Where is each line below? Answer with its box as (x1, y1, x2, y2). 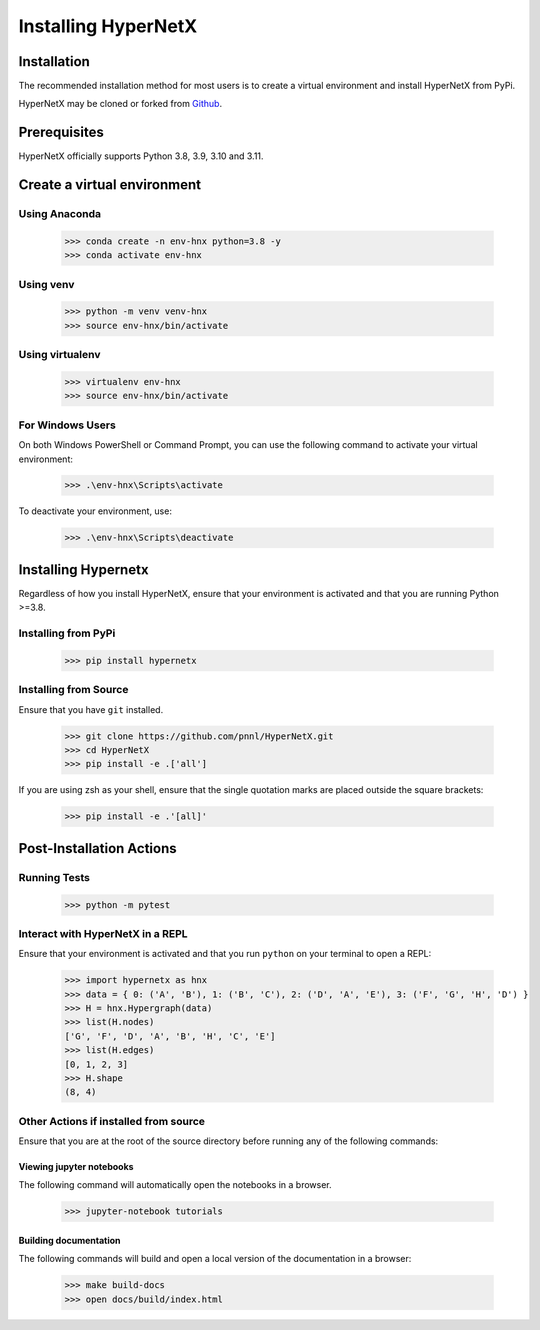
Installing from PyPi (18, 626, 116, 640)
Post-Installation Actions (18, 840, 177, 857)
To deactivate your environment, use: (18, 505, 172, 517)
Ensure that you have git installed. (18, 703, 164, 715)
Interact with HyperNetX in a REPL (18, 926, 188, 940)
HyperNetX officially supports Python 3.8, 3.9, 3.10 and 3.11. (18, 150, 264, 162)
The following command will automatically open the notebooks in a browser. (18, 1179, 332, 1191)
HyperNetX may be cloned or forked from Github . (18, 98, 223, 110)
